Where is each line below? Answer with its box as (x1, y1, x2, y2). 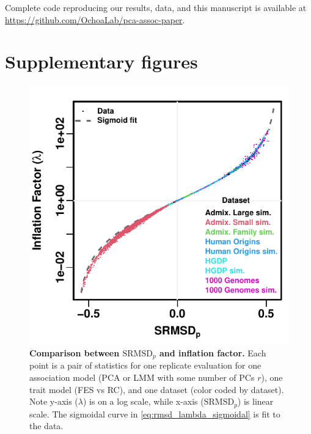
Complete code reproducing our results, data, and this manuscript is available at (5, 1, 307, 13)
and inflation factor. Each (159, 346, 266, 359)
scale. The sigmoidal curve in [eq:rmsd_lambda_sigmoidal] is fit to (29, 407, 280, 420)
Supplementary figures (5, 49, 198, 74)
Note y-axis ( (29, 395, 78, 408)
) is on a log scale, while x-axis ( (82, 395, 204, 408)
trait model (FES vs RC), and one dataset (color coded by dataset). (29, 383, 284, 395)
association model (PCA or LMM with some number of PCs (29, 370, 255, 383)
